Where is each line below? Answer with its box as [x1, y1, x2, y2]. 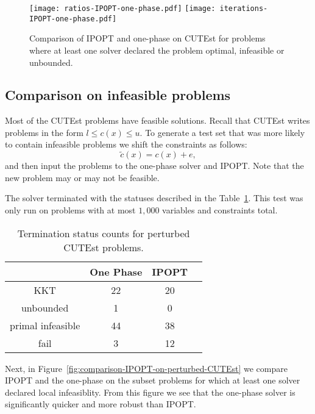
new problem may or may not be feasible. [5, 171, 160, 184]
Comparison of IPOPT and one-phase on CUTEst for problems [29, 32, 266, 45]
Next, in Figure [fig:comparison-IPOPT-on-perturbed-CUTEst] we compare [5, 362, 288, 374]
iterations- [219, 4, 268, 13]
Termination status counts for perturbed [17, 226, 190, 240]
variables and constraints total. [162, 204, 278, 216]
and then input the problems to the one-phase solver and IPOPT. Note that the [5, 159, 304, 172]
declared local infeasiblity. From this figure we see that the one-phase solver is [5, 385, 296, 398]
